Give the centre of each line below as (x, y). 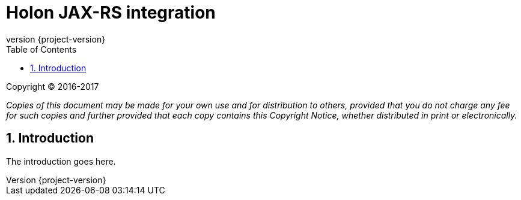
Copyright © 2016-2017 (53, 86)
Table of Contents (41, 49)
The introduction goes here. (61, 161)
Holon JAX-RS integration (111, 13)
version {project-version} (56, 39)
